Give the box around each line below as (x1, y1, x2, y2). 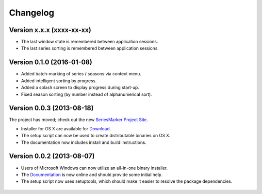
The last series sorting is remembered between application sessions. (21, 45, 159, 51)
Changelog (9, 7, 54, 18)
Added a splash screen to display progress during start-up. (21, 85, 139, 90)
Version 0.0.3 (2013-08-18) (9, 104, 94, 112)
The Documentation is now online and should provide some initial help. (21, 172, 163, 177)
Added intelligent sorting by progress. (21, 78, 97, 84)
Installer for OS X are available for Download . (21, 125, 111, 131)
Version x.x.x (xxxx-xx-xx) (9, 26, 92, 34)
